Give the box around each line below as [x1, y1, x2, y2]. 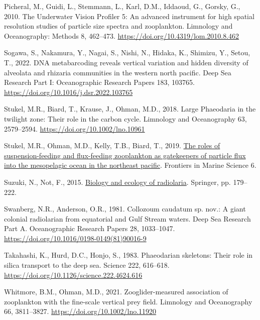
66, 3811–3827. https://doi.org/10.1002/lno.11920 [4, 306, 157, 316]
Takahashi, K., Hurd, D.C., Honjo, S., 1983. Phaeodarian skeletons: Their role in [4, 250, 253, 260]
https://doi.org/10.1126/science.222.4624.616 [4, 269, 143, 280]
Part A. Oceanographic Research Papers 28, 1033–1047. [4, 223, 175, 234]
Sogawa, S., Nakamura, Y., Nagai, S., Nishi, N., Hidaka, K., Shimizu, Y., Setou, [4, 47, 250, 58]
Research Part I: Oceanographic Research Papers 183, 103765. [4, 77, 195, 87]
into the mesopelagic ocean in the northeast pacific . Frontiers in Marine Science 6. [4, 160, 256, 170]
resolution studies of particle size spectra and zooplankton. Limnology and [4, 21, 233, 31]
